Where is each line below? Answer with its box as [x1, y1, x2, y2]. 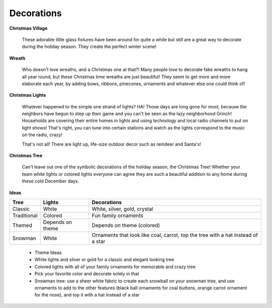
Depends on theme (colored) [91, 222, 160, 229]
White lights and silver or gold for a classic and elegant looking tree [34, 257, 174, 263]
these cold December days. [22, 178, 79, 184]
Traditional [12, 212, 38, 219]
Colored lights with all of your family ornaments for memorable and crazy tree [34, 264, 196, 270]
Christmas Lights [9, 92, 46, 98]
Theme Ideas [34, 250, 62, 256]
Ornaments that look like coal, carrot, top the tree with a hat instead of [91, 231, 258, 238]
